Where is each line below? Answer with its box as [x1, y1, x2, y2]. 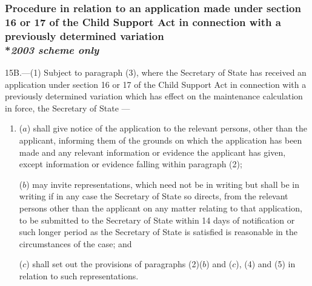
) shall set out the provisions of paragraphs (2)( [26, 258, 203, 270]
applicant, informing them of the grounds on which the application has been [19, 133, 302, 146]
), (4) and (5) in [236, 258, 296, 270]
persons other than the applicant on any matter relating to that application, [19, 201, 302, 214]
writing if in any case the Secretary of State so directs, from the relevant [19, 190, 288, 202]
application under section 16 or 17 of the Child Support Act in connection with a [5, 78, 307, 90]
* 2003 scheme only [5, 42, 99, 57]
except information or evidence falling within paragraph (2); [19, 158, 242, 170]
